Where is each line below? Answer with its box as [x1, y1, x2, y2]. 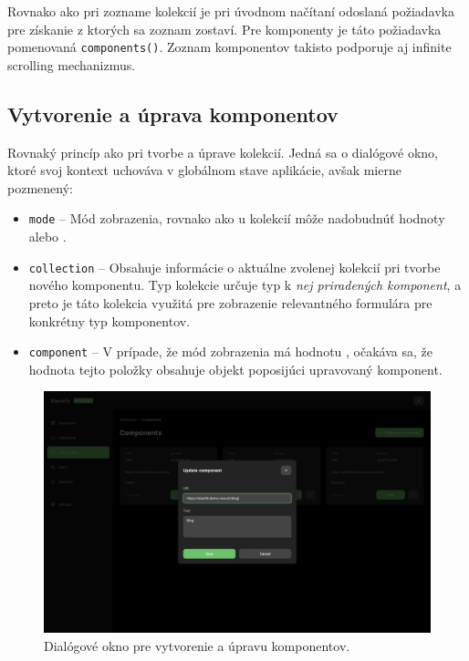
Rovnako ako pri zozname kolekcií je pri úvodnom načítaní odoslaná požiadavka [7, 2, 454, 20]
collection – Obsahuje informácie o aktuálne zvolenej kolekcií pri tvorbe [28, 257, 441, 276]
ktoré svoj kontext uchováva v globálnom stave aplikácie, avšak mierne [7, 160, 401, 180]
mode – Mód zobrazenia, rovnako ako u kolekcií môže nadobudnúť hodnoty [28, 209, 445, 228]
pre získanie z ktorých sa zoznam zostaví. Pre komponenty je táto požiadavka [7, 19, 442, 38]
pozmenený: [7, 178, 73, 197]
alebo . [28, 227, 67, 246]
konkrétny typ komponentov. [28, 311, 191, 330]
